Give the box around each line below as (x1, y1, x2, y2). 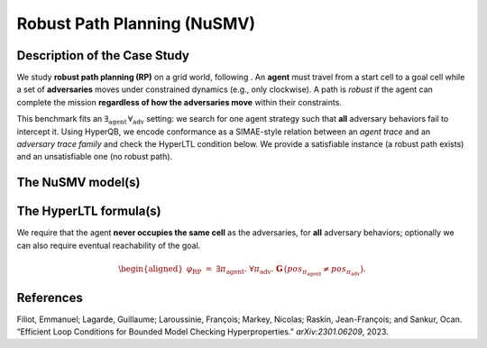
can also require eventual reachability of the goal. (16, 240, 201, 251)
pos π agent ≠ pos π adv (287, 263, 361, 277)
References (16, 289, 83, 306)
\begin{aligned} (117, 263, 184, 274)
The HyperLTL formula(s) (16, 204, 161, 219)
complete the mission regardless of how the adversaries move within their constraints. (16, 96, 343, 107)
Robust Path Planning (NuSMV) (16, 14, 256, 33)
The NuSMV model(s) (16, 175, 141, 190)
